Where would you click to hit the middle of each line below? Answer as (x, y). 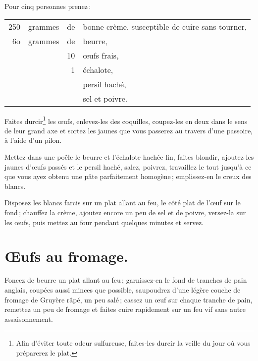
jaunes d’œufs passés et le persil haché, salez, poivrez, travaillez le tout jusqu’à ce (128, 166)
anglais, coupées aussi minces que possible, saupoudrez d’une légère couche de (123, 289)
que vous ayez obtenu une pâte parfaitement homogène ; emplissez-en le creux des (128, 176)
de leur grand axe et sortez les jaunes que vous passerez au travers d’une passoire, (129, 130)
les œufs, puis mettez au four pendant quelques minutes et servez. (104, 222)
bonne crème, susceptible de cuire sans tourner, (165, 26)
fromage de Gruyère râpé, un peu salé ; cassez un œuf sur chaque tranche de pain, (129, 299)
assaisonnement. (29, 319)
